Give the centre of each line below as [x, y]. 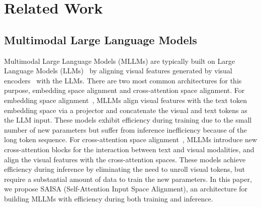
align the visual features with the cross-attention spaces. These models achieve [125, 159]
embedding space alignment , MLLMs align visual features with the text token [125, 100]
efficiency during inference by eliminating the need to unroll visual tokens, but [125, 169]
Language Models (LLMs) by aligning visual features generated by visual [118, 71]
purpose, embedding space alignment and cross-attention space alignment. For [124, 90]
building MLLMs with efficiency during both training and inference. [109, 198]
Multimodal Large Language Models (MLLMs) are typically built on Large [120, 61]
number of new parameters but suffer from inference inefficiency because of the [125, 129]
